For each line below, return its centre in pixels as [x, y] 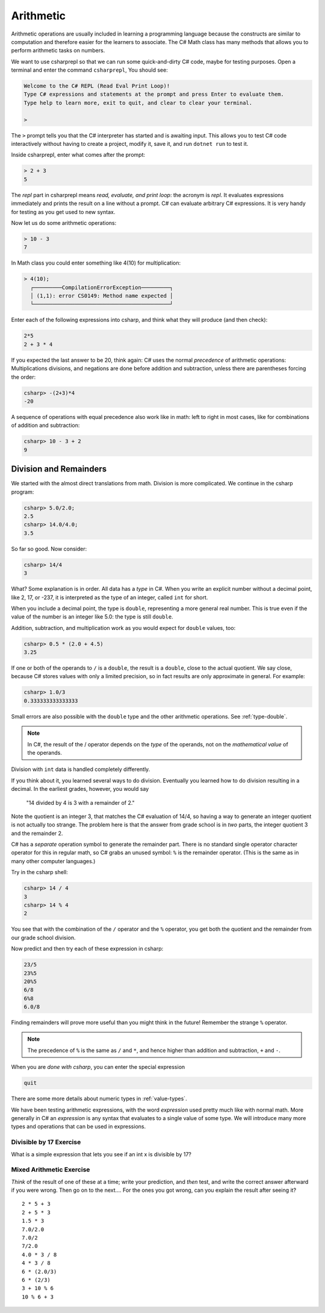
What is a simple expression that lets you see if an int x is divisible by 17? [101, 1154]
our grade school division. [43, 937]
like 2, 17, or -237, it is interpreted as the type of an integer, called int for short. [110, 597]
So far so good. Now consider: [49, 549]
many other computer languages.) [53, 861]
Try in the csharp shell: [40, 872]
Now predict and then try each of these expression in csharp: [87, 949]
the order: [23, 377]
